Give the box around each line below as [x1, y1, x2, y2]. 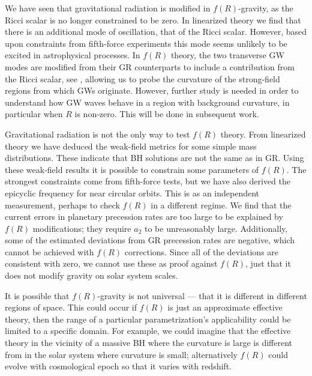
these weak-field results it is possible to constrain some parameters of [5, 163, 259, 175]
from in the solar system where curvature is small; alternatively [5, 348, 238, 360]
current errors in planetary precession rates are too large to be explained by [5, 210, 283, 223]
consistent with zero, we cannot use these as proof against [5, 257, 218, 270]
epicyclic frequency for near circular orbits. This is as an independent [5, 186, 260, 199]
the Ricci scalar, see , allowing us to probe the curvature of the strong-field [5, 72, 280, 85]
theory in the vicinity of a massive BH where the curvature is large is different [5, 336, 293, 349]
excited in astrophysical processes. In [5, 49, 140, 61]
